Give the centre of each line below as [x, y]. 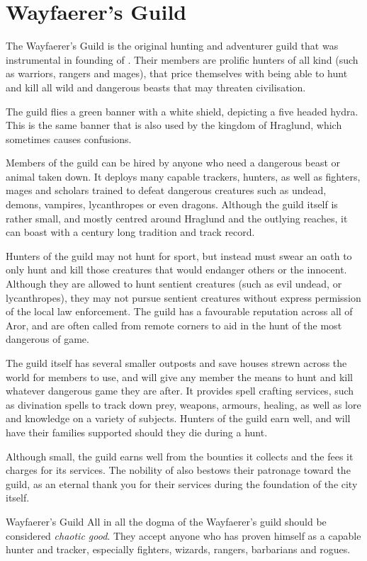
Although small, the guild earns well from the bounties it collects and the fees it [180, 456]
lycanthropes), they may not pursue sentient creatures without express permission [183, 297]
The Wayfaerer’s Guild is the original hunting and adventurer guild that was [172, 46]
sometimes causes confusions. [69, 138]
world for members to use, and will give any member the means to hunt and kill [179, 376]
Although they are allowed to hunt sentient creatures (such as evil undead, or [174, 284]
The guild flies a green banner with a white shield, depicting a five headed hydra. [182, 111]
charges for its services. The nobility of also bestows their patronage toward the [178, 470]
